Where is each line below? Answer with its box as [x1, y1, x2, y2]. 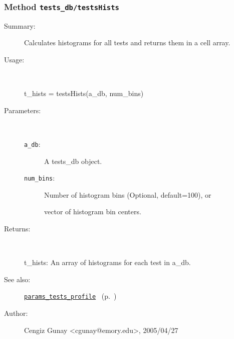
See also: [4, 274, 31, 284]
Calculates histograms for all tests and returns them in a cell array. [24, 37, 230, 48]
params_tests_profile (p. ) [24, 291, 117, 301]
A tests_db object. [44, 155, 102, 166]
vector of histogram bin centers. [44, 206, 141, 217]
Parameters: [4, 105, 41, 115]
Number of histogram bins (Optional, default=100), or [44, 189, 211, 200]
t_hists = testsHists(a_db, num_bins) [24, 88, 144, 99]
